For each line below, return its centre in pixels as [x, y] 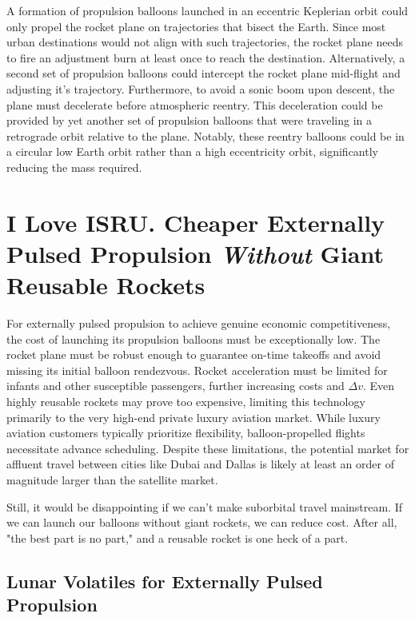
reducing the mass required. [74, 167]
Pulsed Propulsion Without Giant [196, 253]
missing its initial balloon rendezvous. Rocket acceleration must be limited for [197, 370]
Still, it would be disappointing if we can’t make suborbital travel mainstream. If [205, 506]
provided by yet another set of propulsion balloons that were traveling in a [190, 120]
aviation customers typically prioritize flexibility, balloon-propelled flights [186, 433]
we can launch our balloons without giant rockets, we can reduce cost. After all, [202, 522]
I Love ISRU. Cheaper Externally [196, 222]
